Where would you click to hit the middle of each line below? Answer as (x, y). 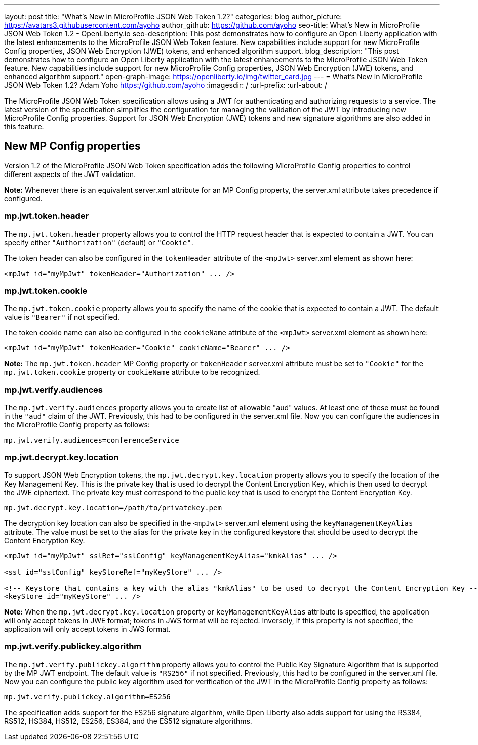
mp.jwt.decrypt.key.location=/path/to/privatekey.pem (113, 508)
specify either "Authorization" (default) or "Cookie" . (99, 242)
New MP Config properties (72, 146)
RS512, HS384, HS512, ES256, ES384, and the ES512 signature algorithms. (128, 721)
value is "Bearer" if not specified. (62, 317)
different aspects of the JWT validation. (70, 174)
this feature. (24, 127)
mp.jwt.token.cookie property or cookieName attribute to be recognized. (132, 372)
